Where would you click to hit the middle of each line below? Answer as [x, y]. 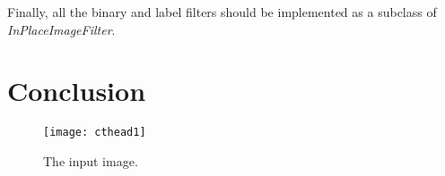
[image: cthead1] [95, 133]
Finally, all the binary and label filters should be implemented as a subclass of [222, 12]
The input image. [91, 160]
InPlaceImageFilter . [61, 29]
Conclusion [77, 91]
